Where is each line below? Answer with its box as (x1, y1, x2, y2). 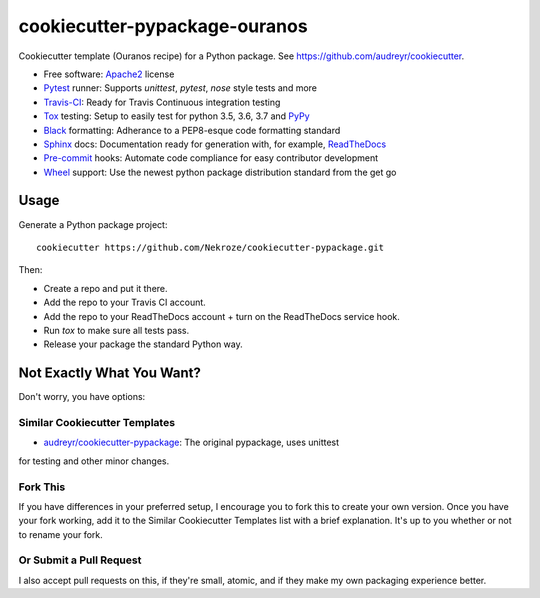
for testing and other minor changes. (18, 455, 170, 467)
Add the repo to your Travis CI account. (43, 296, 207, 309)
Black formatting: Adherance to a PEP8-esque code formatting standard (43, 124, 341, 136)
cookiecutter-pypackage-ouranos (18, 15, 309, 37)
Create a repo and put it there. (43, 282, 169, 294)
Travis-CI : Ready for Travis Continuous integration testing (43, 96, 281, 108)
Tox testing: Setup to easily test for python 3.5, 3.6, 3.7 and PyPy (43, 110, 310, 122)
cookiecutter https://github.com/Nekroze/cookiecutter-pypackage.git (36, 241, 385, 253)
